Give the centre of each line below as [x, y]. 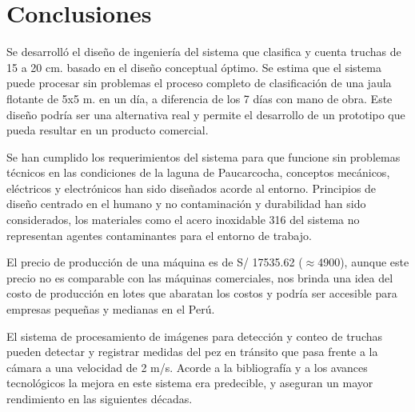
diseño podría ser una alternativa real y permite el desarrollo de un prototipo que [206, 114]
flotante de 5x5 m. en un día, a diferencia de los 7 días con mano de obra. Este [200, 98]
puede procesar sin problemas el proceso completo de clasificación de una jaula [199, 83]
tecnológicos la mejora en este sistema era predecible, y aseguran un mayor [190, 383]
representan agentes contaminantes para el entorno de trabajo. [159, 235]
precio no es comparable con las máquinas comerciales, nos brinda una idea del [200, 277]
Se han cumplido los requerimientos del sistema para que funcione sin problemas [204, 156]
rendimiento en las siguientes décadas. [100, 398]
